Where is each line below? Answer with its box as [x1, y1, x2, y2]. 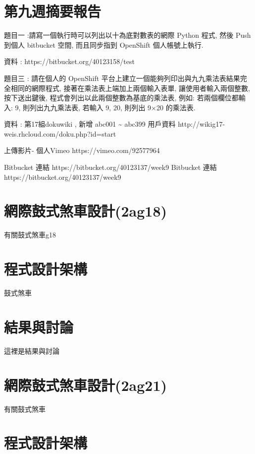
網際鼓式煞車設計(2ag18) [4, 201, 167, 221]
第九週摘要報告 [4, 1, 102, 21]
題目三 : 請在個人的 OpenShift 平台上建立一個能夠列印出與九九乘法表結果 [4, 73, 240, 83]
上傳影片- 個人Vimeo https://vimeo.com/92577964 [4, 145, 160, 155]
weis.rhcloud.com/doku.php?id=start [4, 128, 116, 139]
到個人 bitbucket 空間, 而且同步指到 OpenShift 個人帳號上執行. [4, 39, 204, 50]
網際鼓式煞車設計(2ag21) [4, 375, 167, 395]
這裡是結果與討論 [4, 345, 59, 356]
